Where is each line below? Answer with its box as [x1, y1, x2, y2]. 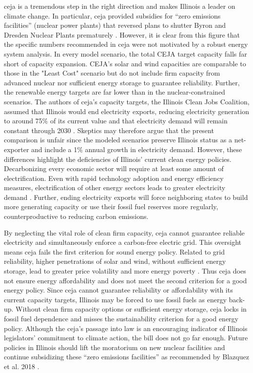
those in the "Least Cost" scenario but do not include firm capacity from [4, 68, 220, 78]
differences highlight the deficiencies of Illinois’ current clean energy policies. [4, 154, 232, 164]
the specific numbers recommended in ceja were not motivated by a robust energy [4, 39, 248, 49]
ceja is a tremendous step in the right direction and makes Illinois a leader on [4, 1, 235, 11]
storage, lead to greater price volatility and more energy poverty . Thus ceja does [4, 266, 246, 276]
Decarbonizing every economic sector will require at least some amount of [4, 163, 224, 174]
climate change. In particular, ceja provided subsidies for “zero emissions [4, 10, 221, 20]
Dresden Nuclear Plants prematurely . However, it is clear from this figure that [4, 29, 240, 39]
